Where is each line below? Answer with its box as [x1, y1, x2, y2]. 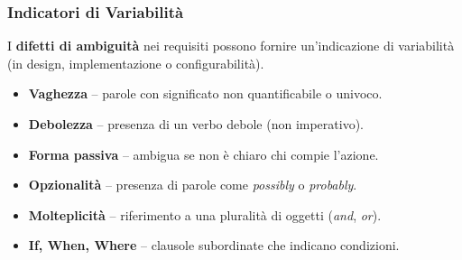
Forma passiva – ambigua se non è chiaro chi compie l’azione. [28, 144, 379, 163]
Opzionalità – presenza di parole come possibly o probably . [28, 175, 357, 194]
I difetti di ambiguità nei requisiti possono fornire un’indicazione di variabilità [7, 36, 455, 55]
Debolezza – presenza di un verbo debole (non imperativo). [28, 115, 364, 133]
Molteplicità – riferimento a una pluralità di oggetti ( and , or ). [28, 205, 382, 224]
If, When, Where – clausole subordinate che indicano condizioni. [28, 236, 400, 255]
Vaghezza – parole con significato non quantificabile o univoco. [28, 84, 383, 103]
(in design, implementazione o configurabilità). [7, 53, 264, 72]
